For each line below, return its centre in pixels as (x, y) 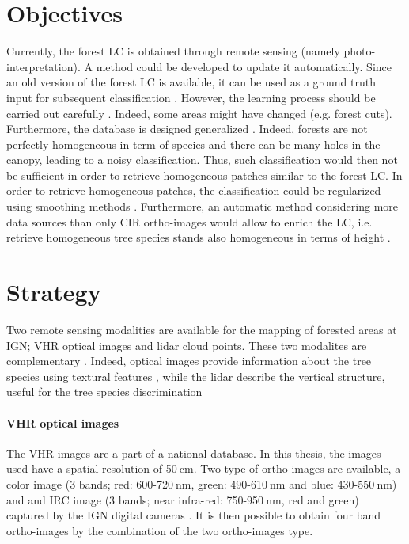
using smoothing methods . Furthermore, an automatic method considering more (203, 206)
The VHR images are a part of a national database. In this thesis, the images (194, 453)
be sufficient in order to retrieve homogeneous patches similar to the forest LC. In (204, 175)
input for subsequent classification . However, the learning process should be (191, 97)
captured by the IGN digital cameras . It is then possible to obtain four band (194, 515)
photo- (360, 51)
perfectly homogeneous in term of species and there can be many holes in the (193, 144)
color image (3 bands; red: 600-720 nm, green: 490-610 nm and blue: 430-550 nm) (202, 483)
